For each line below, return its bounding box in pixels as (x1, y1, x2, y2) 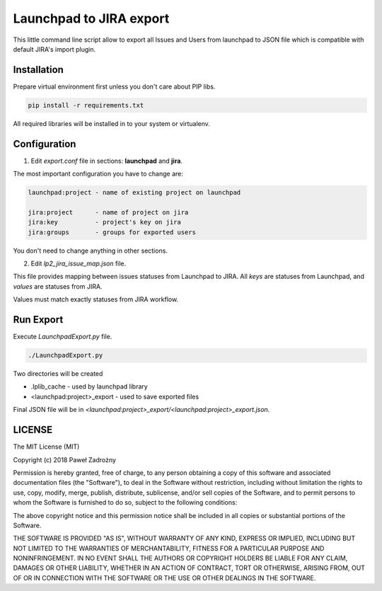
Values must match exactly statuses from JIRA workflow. (13, 295, 179, 304)
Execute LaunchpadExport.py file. (13, 333, 112, 341)
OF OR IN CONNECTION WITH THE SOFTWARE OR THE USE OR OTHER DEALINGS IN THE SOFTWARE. (13, 573, 316, 582)
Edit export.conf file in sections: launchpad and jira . (30, 156, 183, 165)
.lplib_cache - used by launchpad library (30, 382, 148, 391)
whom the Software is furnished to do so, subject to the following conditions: (13, 498, 238, 507)
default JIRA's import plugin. (13, 45, 95, 53)
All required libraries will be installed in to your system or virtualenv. (13, 119, 210, 127)
